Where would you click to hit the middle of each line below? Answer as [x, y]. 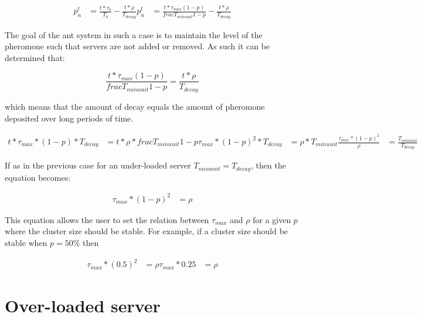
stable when [26, 243]
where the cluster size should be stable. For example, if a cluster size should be [147, 231]
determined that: [35, 57]
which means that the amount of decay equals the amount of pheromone [135, 106]
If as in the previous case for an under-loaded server [98, 165]
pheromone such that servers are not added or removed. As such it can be [137, 46]
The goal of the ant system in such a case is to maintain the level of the [134, 34]
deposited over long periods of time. [69, 118]
